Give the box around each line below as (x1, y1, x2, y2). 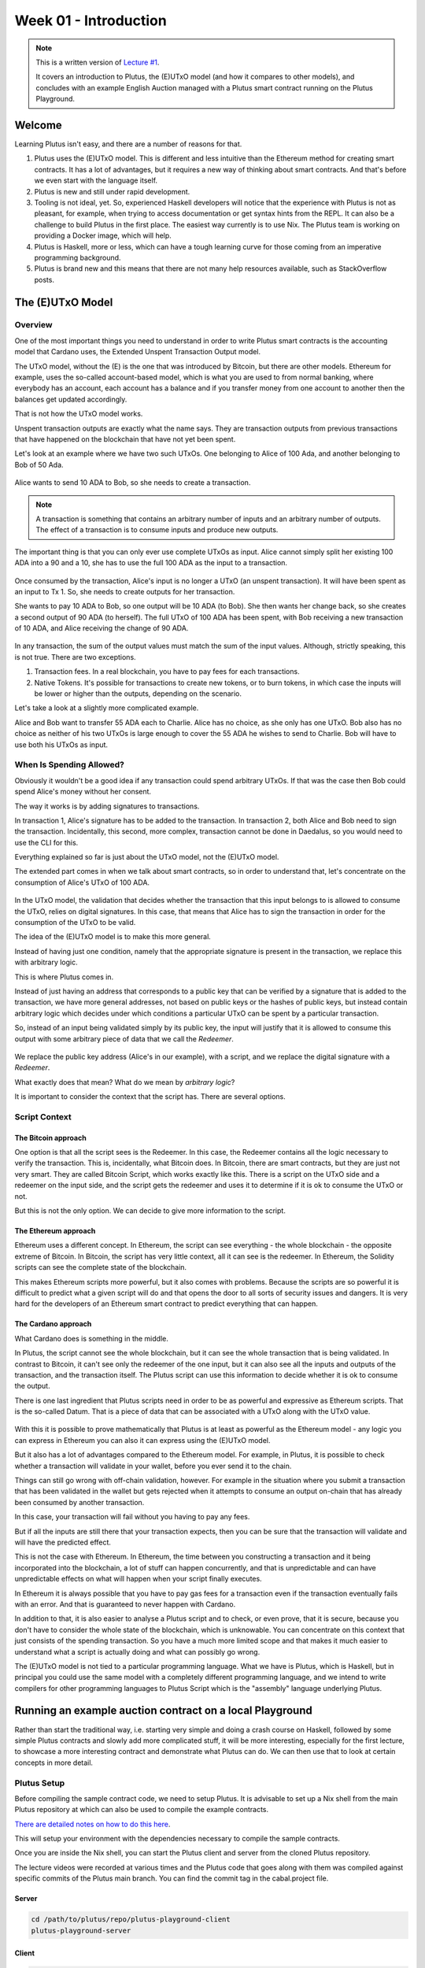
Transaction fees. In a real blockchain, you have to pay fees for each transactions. (34, 667, 300, 676)
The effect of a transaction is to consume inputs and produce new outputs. (35, 525, 279, 535)
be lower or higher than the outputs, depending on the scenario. (34, 689, 242, 698)
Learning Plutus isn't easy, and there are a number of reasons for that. (14, 139, 242, 149)
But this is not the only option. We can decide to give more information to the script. (14, 1206, 286, 1215)
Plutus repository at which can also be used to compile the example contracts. (14, 1805, 269, 1814)
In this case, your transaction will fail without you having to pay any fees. (14, 1512, 250, 1522)
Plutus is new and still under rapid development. (34, 187, 190, 196)
